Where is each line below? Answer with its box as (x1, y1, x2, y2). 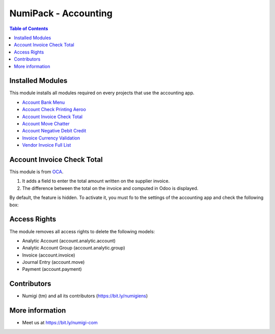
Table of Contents (9, 25, 48, 32)
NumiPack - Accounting (9, 8, 113, 19)
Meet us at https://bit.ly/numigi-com (22, 320, 98, 326)
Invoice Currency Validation (22, 135, 80, 141)
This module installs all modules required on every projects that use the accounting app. (9, 90, 195, 96)
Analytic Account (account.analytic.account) (22, 237, 116, 244)
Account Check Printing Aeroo (22, 106, 86, 113)
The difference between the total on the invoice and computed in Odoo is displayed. (22, 185, 199, 191)
